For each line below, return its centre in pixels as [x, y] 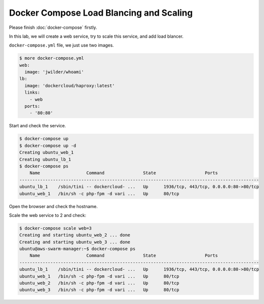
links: [33, 93]
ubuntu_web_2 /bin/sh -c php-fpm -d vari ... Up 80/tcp [99, 283]
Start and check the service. [37, 126]
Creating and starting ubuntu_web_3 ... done [75, 242]
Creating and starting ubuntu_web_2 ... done [75, 235]
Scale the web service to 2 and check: [48, 215]
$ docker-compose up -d [48, 145]
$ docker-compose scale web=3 [55, 228]
